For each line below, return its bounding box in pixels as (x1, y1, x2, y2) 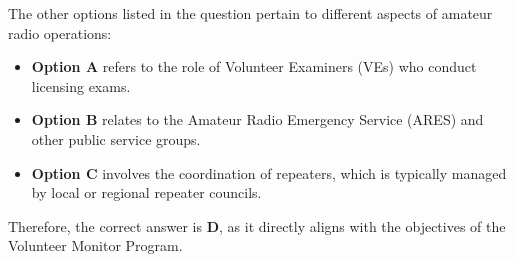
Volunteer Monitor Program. (8, 235, 183, 256)
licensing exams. (31, 75, 131, 96)
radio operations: (8, 22, 112, 43)
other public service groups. (31, 128, 201, 149)
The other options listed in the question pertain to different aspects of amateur (8, 3, 493, 23)
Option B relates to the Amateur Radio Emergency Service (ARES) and (31, 109, 484, 130)
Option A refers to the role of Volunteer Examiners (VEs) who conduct (31, 56, 477, 77)
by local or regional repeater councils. (31, 182, 262, 203)
